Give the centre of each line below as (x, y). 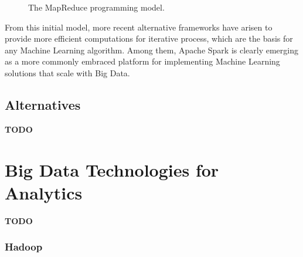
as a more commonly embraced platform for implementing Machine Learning (142, 61)
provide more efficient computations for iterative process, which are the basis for (149, 38)
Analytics (44, 192)
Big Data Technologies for (112, 169)
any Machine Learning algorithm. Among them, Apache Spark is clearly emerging (151, 50)
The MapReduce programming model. (96, 7)
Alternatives (43, 104)
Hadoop (24, 247)
